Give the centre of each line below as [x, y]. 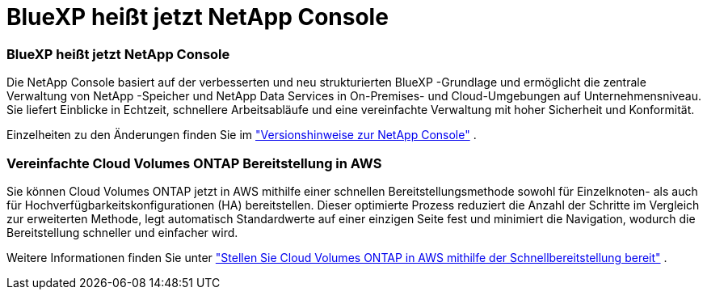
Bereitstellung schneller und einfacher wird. [122, 232]
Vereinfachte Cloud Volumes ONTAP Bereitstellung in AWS [194, 163]
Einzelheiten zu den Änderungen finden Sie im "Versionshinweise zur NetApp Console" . [242, 135]
